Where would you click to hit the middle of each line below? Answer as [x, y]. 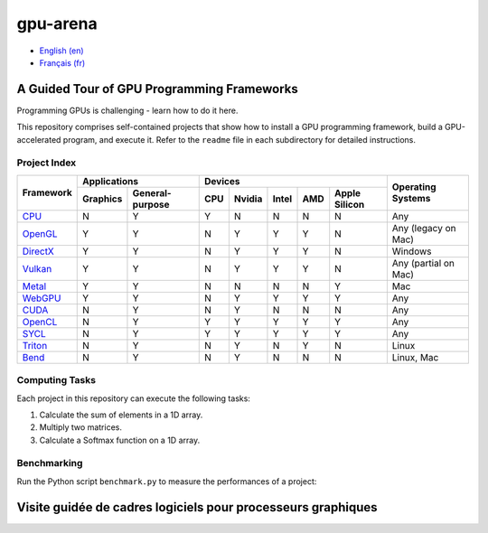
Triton [35, 345]
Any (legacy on [424, 228]
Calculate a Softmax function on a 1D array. [120, 440]
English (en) [62, 51]
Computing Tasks [56, 380]
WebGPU [42, 298]
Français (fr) [62, 62]
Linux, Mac [415, 357]
